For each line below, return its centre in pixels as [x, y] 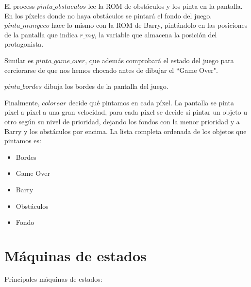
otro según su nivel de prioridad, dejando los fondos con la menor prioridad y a [122, 121]
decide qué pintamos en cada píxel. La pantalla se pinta [151, 102]
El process [20, 6]
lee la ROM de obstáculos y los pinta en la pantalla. [165, 6]
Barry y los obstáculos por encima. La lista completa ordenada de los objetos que [125, 131]
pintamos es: [23, 141]
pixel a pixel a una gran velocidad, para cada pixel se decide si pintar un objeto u [126, 112]
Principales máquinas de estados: [53, 279]
